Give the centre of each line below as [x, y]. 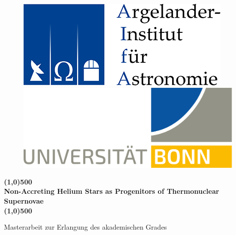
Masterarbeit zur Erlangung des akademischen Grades [86, 227]
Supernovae [24, 200]
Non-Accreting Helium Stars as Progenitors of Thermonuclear [112, 191]
